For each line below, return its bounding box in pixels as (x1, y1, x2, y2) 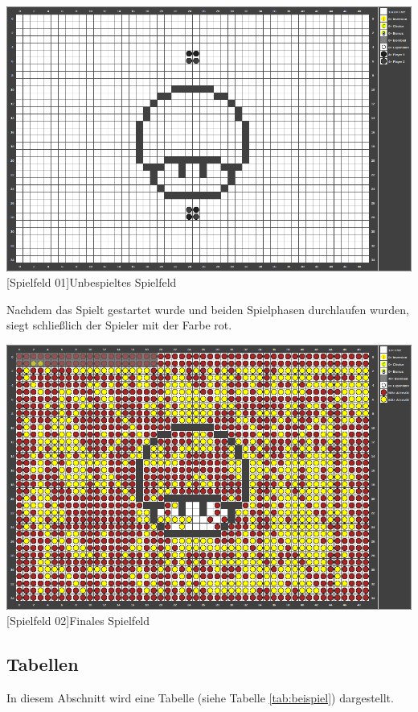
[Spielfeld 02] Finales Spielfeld (6, 612, 150, 629)
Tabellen (6, 652, 79, 677)
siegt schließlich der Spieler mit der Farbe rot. (6, 317, 232, 333)
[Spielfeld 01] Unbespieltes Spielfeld (6, 274, 177, 291)
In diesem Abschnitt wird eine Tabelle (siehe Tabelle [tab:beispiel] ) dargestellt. (6, 689, 394, 706)
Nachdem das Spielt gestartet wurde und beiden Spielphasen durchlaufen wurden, (6, 300, 409, 317)
